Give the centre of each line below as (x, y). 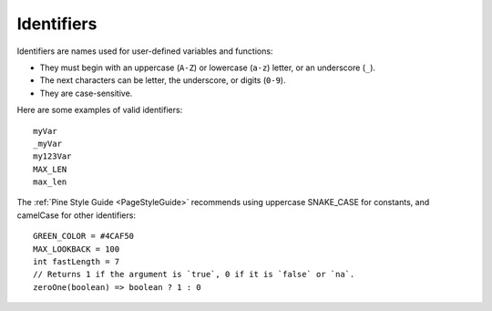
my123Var (52, 156)
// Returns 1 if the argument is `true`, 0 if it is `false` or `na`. (194, 275)
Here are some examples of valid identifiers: (100, 110)
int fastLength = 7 (77, 262)
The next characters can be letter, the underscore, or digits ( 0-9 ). (163, 80)
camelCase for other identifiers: (77, 215)
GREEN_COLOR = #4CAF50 (84, 236)
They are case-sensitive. (86, 93)
